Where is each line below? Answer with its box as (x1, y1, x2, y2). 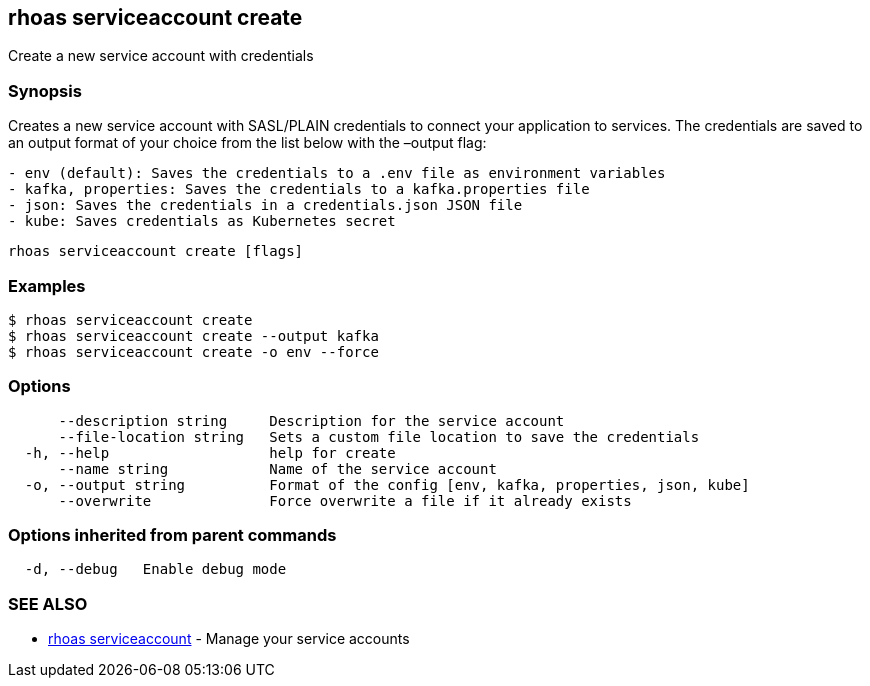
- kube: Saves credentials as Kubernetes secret (8, 213, 396, 230)
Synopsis (8, 80, 82, 101)
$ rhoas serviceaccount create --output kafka (8, 327, 379, 344)
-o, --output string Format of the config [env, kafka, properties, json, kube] (24, 476, 750, 493)
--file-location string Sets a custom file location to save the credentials (58, 428, 700, 445)
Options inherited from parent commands (8, 525, 337, 546)
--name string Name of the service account (58, 460, 497, 477)
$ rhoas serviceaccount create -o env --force (8, 343, 379, 360)
